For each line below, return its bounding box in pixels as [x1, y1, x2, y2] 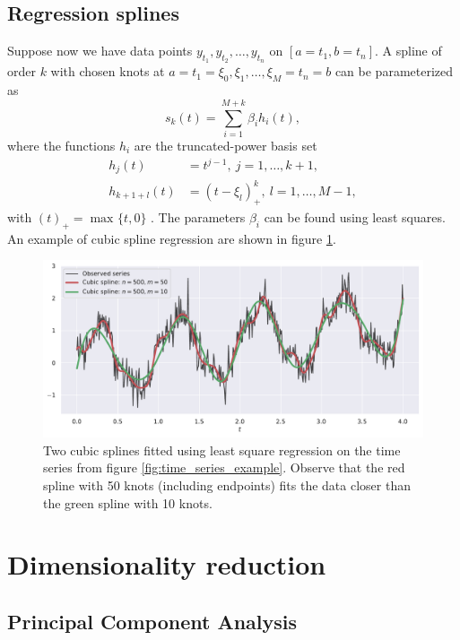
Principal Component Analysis [7, 607, 297, 635]
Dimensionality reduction [7, 546, 326, 583]
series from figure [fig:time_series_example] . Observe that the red [43, 458, 405, 477]
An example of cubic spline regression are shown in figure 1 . [7, 229, 336, 247]
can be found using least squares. [264, 207, 446, 226]
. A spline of [375, 41, 442, 60]
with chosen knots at [50, 62, 165, 81]
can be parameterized [334, 62, 454, 81]
